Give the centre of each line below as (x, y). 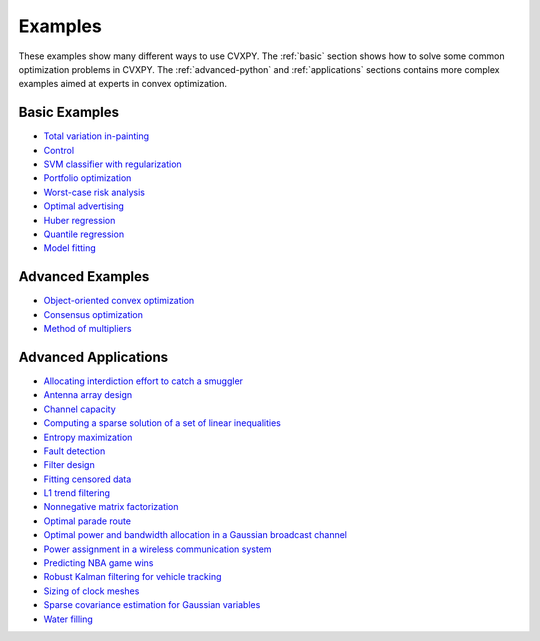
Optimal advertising (84, 206)
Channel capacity (80, 409)
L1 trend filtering (76, 493)
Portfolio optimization (87, 178)
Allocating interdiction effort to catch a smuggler (143, 381)
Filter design (69, 465)
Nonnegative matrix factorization (111, 507)
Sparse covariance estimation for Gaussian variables (152, 605)
